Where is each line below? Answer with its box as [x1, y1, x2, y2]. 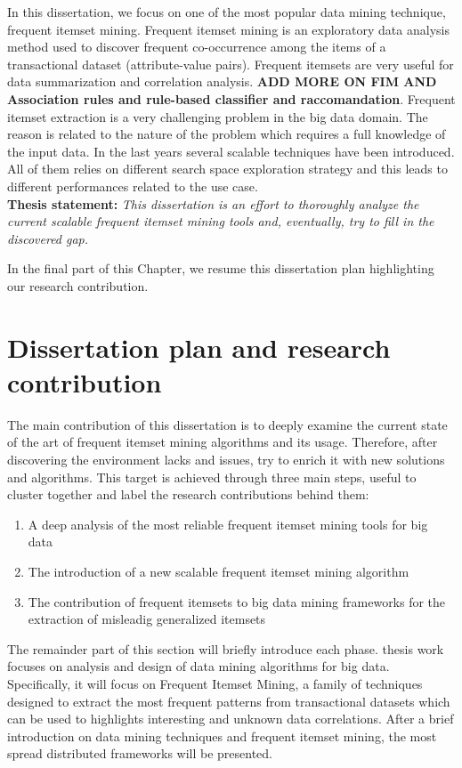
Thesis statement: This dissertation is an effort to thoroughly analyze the [7, 194, 419, 213]
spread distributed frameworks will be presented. [7, 744, 273, 763]
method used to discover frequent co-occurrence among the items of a [7, 37, 386, 56]
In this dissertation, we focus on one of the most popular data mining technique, [7, 3, 446, 20]
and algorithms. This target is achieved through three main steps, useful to [7, 467, 417, 486]
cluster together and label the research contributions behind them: [7, 485, 369, 504]
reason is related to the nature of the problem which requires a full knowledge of [7, 125, 446, 143]
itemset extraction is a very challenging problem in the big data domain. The [7, 107, 428, 125]
